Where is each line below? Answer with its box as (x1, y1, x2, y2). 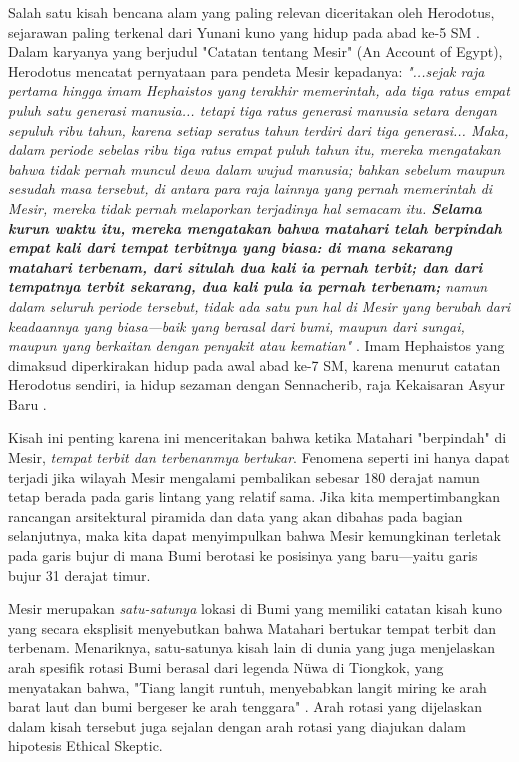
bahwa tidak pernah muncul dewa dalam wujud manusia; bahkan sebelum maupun (8, 158, 505, 179)
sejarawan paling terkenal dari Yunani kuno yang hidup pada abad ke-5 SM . (8, 21, 481, 42)
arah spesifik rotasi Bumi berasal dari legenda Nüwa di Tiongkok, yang (8, 657, 444, 677)
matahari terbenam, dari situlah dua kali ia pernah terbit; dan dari (8, 256, 483, 277)
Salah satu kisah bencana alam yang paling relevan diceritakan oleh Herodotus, (8, 2, 495, 22)
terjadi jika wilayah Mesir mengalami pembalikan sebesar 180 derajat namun (8, 466, 480, 487)
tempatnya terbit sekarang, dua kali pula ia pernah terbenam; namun (8, 276, 488, 297)
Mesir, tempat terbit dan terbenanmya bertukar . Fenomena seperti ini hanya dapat (8, 447, 510, 468)
